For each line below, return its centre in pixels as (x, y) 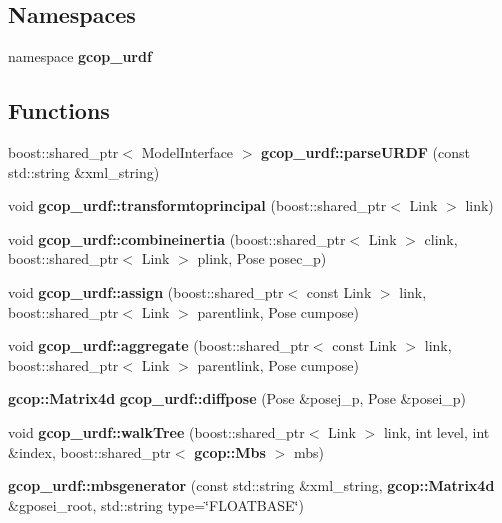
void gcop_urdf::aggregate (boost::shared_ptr (158, 345)
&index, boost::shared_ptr (89, 451)
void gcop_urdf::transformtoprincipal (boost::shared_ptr (197, 205)
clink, (441, 238)
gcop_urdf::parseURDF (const (365, 152)
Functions (59, 110)
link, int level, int (436, 431)
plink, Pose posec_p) (262, 258)
